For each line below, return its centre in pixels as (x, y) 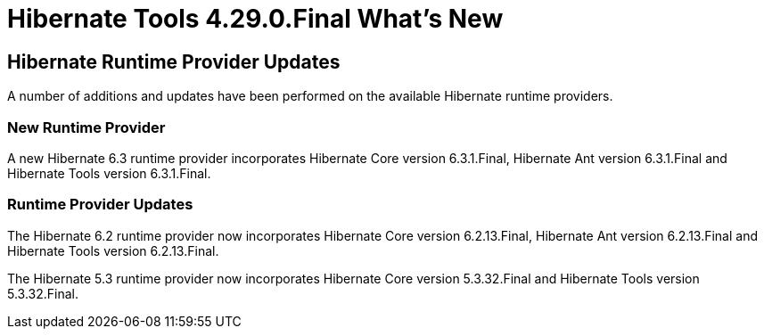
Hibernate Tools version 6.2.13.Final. (113, 250)
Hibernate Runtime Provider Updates (174, 61)
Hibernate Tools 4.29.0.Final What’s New (255, 19)
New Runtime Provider (86, 127)
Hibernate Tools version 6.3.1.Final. (109, 173)
